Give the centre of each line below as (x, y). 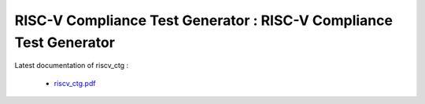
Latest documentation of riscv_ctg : (72, 66)
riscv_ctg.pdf (75, 83)
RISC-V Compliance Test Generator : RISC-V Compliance (204, 20)
